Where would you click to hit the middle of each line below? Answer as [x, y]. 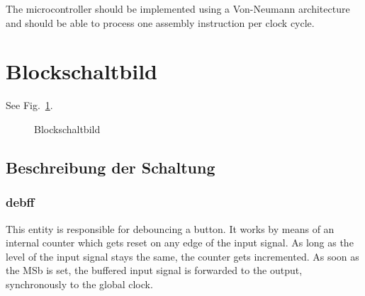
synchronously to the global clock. [79, 284]
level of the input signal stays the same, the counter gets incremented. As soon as [182, 256]
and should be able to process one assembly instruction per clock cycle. [160, 22]
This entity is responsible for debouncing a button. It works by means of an [170, 228]
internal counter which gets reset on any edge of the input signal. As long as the [180, 243]
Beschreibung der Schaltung [111, 167]
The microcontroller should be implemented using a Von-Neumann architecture [178, 8]
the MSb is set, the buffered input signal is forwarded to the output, [154, 270]
